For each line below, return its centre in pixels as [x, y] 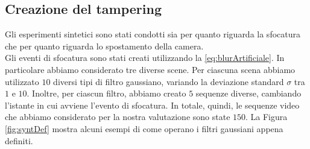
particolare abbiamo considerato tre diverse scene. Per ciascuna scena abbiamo [150, 69]
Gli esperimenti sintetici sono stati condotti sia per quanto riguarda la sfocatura [153, 34]
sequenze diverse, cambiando [248, 93]
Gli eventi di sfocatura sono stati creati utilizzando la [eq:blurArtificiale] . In [145, 58]
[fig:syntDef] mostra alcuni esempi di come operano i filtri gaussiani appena [144, 128]
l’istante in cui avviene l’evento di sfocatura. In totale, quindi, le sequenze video [152, 105]
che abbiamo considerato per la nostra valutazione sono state [118, 117]
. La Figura [267, 117]
